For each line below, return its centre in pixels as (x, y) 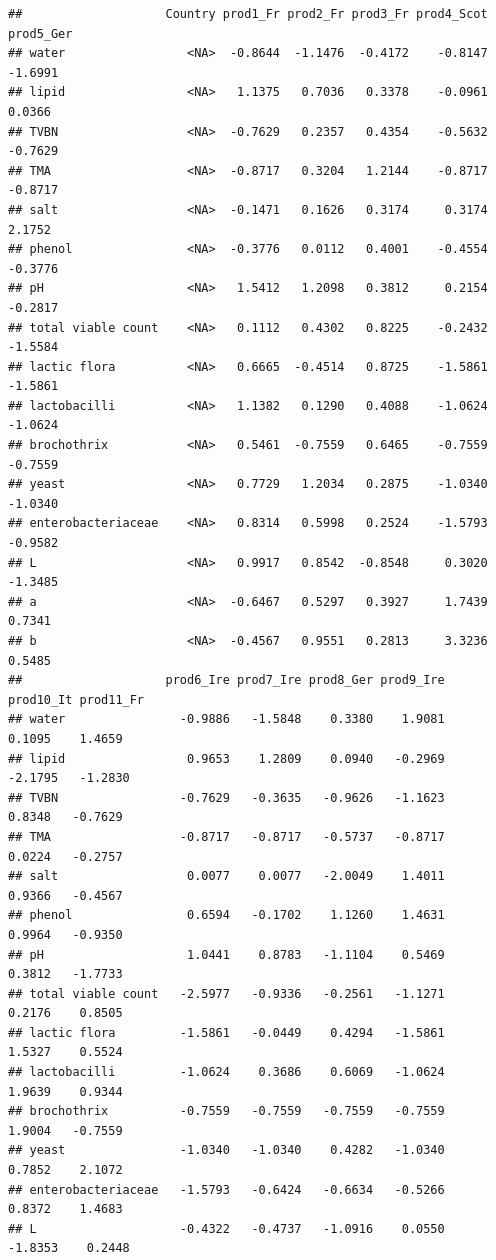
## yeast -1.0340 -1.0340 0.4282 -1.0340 (226, 1150)
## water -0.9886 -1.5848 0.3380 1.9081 (226, 719)
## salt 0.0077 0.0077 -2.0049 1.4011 (226, 876)
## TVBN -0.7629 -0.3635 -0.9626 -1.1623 (226, 797)
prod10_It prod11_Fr (76, 699)
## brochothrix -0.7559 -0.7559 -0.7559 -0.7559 (226, 1111)
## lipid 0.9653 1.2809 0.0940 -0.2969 (226, 758)
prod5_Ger (40, 33)
